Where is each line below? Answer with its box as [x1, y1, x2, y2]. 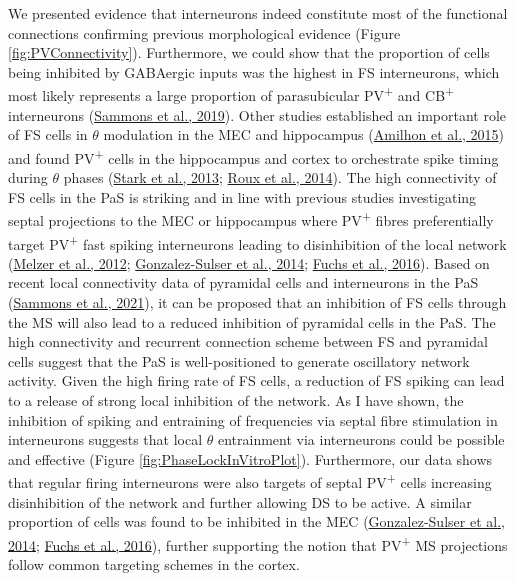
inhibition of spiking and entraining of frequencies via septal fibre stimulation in [8, 409, 498, 430]
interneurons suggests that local [8, 429, 203, 450]
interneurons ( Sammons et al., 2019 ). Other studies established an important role [8, 104, 507, 125]
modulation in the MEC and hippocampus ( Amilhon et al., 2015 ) [103, 124, 505, 145]
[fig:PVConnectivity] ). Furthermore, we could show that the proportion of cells [8, 42, 490, 63]
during [8, 167, 48, 188]
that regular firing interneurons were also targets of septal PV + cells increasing [8, 469, 492, 492]
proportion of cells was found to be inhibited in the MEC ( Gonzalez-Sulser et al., [8, 511, 505, 532]
